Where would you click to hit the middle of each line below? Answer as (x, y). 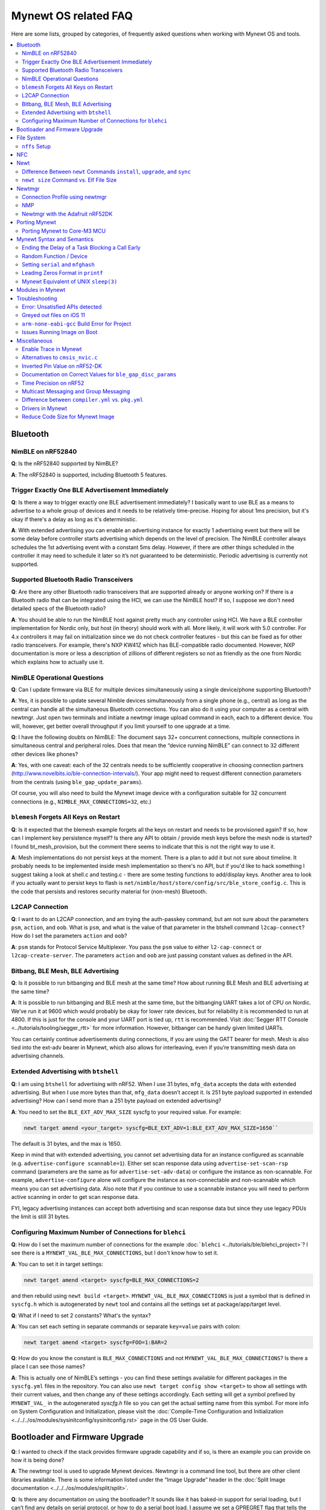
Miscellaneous (34, 341)
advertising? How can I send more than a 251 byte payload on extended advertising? (116, 1101)
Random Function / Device (55, 256)
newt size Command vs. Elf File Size (69, 180)
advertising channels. (38, 1056)
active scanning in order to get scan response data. (75, 1197)
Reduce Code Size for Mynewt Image (68, 417)
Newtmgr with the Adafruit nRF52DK (67, 214)
